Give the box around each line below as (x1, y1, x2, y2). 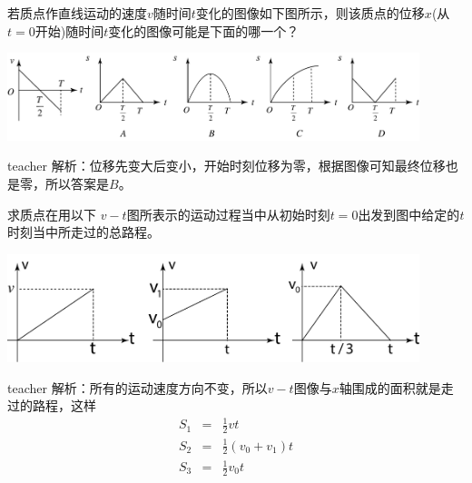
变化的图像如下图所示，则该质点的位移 (195, 4, 425, 22)
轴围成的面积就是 (339, 378, 441, 397)
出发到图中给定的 (358, 204, 460, 223)
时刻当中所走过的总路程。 (7, 222, 160, 241)
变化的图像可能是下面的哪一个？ (108, 21, 300, 40)
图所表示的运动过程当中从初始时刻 (126, 204, 330, 223)
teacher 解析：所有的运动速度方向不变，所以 (7, 378, 268, 397)
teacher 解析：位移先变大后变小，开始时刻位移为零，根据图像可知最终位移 (7, 156, 446, 175)
